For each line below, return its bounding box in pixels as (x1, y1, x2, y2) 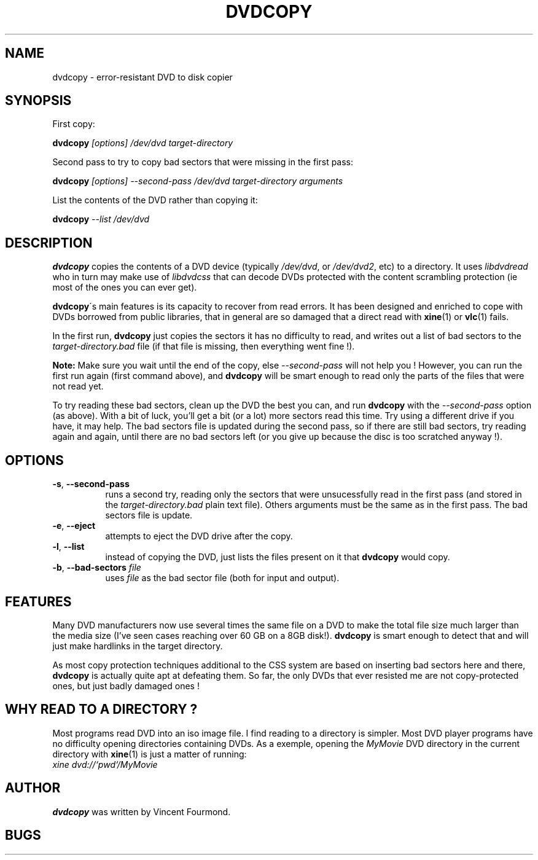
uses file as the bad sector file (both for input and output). (105, 573, 340, 584)
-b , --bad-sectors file (52, 562, 141, 573)
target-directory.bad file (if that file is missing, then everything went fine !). (52, 341, 355, 352)
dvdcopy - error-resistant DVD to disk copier (52, 71, 233, 82)
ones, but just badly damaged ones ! (52, 680, 200, 691)
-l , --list (52, 541, 85, 552)
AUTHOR (5, 780, 61, 796)
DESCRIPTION (5, 235, 93, 251)
